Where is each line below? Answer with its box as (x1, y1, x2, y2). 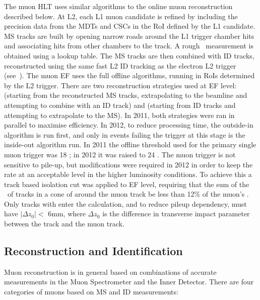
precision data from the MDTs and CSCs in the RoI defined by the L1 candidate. (4, 21, 255, 31)
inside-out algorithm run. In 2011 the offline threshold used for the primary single (4, 139, 256, 150)
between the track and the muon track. (4, 218, 124, 229)
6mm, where (48, 208, 86, 219)
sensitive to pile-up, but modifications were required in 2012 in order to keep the (4, 159, 253, 169)
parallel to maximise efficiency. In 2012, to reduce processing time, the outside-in (4, 119, 253, 130)
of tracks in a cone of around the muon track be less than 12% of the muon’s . (7, 189, 249, 199)
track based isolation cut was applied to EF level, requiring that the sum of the (4, 178, 249, 189)
